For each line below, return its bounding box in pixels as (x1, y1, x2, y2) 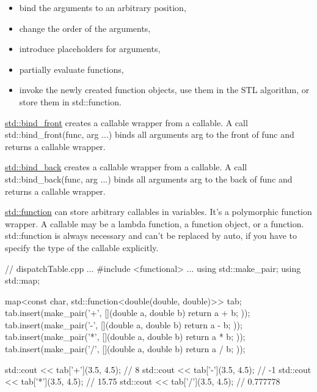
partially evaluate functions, (19, 62, 124, 75)
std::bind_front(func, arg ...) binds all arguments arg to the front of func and (5, 128, 294, 141)
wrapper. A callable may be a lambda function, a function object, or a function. (5, 217, 304, 230)
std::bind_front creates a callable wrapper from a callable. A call (5, 116, 248, 129)
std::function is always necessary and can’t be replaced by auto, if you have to (5, 229, 297, 242)
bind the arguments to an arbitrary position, (19, 1, 186, 13)
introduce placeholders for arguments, (19, 42, 161, 55)
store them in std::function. (19, 95, 122, 108)
